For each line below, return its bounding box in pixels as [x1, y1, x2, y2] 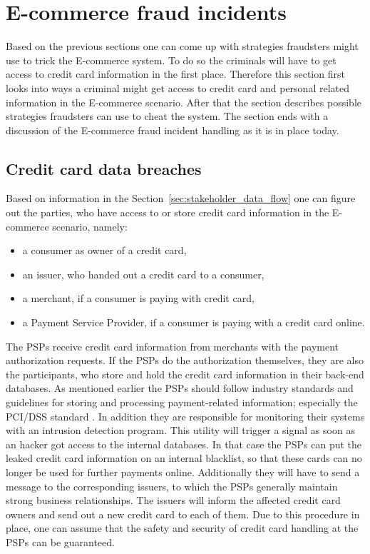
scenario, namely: [52, 218, 128, 233]
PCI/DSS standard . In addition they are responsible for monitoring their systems [6, 408, 365, 423]
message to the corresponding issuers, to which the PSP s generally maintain [6, 478, 338, 493]
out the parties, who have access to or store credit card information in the [6, 205, 329, 220]
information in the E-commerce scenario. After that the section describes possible [6, 94, 361, 109]
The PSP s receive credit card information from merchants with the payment [6, 338, 339, 353]
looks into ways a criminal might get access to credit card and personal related [6, 80, 349, 95]
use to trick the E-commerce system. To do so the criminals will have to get [6, 52, 336, 67]
